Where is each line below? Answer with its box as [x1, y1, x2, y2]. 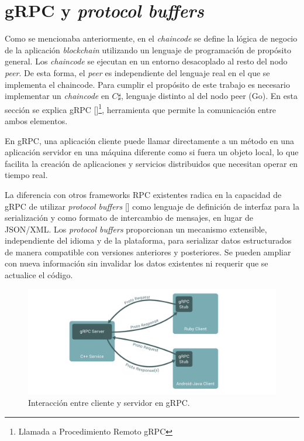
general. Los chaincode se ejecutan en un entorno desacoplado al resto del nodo [5, 55, 288, 67]
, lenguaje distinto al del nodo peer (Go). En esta [121, 90, 298, 102]
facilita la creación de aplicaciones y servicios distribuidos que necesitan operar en [5, 157, 298, 169]
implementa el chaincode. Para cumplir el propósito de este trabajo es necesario [5, 78, 290, 90]
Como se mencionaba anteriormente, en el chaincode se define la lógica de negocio [5, 32, 298, 45]
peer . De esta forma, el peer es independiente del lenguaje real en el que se [5, 66, 270, 78]
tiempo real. [5, 169, 48, 181]
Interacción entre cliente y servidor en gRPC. [28, 396, 190, 408]
